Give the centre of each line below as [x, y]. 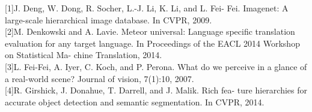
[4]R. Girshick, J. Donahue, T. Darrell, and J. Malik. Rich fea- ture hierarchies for [156, 90]
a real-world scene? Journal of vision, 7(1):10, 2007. [99, 78]
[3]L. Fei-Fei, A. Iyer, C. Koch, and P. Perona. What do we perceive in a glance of [156, 66]
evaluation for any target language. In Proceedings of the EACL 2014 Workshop [152, 43]
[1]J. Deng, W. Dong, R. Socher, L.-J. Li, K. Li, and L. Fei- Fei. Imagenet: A [147, 8]
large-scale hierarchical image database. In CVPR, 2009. [109, 19]
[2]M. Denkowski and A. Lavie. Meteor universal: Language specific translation [150, 31]
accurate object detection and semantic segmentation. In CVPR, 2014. [135, 102]
